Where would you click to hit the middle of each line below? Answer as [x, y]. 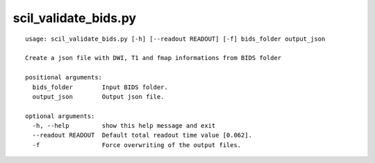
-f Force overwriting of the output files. [137, 145]
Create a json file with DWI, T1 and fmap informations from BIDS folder [153, 58]
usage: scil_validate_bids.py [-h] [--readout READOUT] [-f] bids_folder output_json [175, 39]
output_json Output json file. [98, 96]
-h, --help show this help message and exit [124, 126]
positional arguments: [64, 77]
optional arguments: [60, 116]
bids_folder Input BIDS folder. [100, 87]
